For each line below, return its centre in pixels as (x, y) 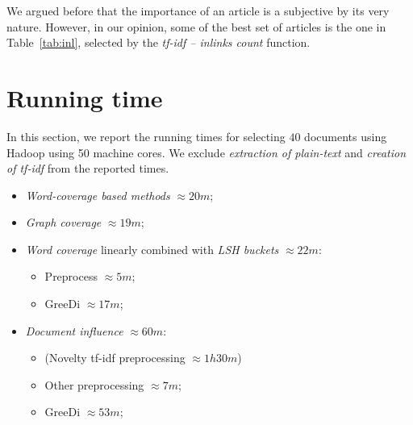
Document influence (74, 330)
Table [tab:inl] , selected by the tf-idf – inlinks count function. (159, 42)
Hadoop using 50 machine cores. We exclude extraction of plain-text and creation (206, 152)
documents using (346, 136)
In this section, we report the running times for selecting (146, 136)
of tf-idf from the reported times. (88, 168)
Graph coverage (63, 222)
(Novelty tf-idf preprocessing (115, 358)
